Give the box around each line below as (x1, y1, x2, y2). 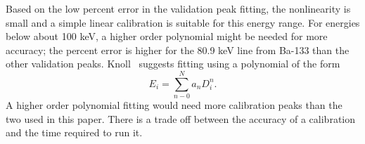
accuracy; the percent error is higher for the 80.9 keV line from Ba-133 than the (6, 42, 350, 57)
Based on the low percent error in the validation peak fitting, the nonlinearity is (6, 1, 351, 15)
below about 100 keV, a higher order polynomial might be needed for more (6, 29, 328, 44)
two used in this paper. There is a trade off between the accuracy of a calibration (6, 111, 355, 126)
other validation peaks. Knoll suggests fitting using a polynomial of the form (6, 56, 340, 71)
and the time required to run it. (6, 125, 143, 140)
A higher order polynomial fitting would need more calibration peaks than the (6, 98, 342, 112)
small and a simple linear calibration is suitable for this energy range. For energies (6, 15, 360, 30)
